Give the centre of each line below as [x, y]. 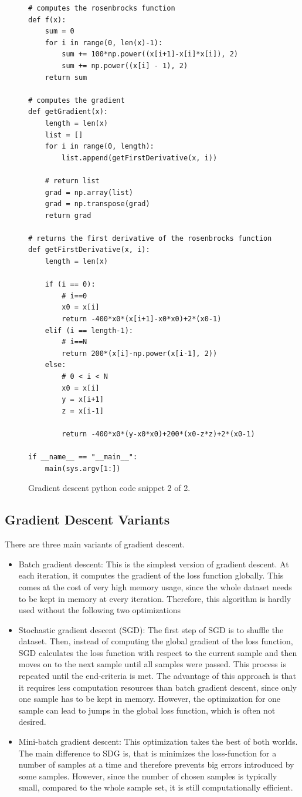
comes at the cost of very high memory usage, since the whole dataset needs [155, 586]
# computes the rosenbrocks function [102, 8]
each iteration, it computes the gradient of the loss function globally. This [151, 575]
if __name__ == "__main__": [83, 457]
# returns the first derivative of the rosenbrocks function [150, 238]
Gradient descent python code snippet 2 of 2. [109, 488]
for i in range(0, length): [99, 147]
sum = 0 [60, 31]
